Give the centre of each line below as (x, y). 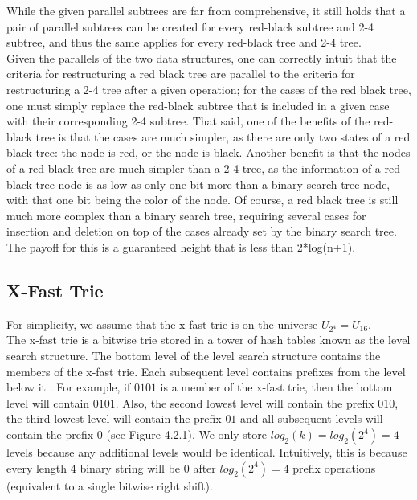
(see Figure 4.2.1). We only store (187, 434)
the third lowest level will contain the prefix (114, 418)
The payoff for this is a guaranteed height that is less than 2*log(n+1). (181, 246)
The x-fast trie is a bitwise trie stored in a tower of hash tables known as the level (208, 340)
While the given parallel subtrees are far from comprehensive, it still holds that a (206, 10)
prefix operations (334, 467)
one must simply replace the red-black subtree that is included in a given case (198, 105)
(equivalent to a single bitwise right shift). (110, 485)
